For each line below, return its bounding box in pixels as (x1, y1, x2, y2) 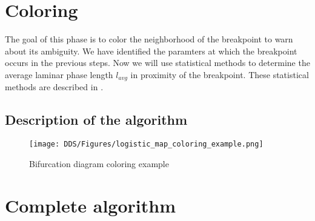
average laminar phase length (5, 68, 113, 81)
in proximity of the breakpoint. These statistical (130, 68, 309, 81)
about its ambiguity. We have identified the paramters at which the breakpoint (5, 44, 297, 57)
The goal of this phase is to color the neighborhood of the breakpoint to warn (5, 33, 293, 45)
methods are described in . (5, 81, 104, 93)
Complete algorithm (5, 193, 176, 217)
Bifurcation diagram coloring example (29, 157, 169, 170)
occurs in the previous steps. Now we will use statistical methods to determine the (5, 56, 310, 69)
